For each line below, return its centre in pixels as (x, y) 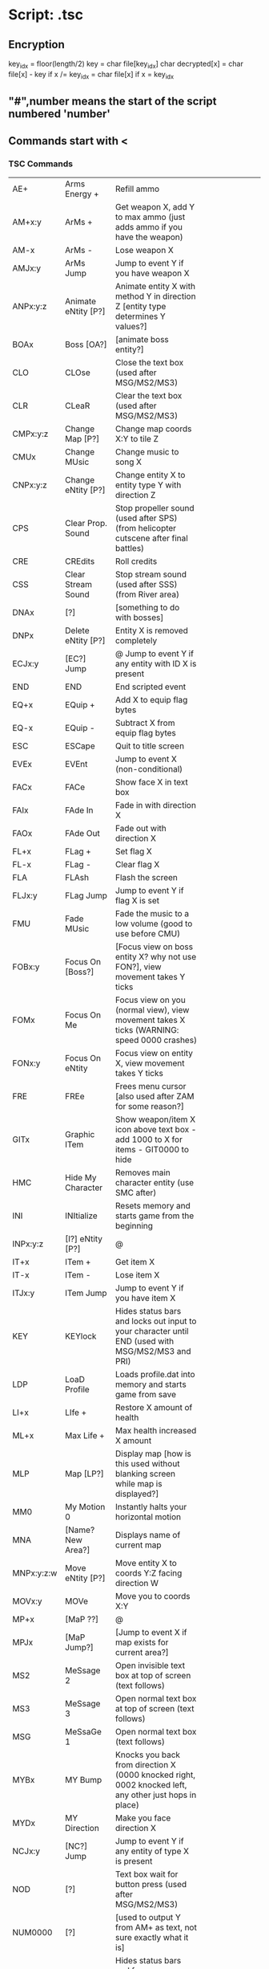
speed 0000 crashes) (156, 1040)
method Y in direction (155, 296)
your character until (152, 1331)
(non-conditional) (149, 768)
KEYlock (81, 1336)
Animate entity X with (155, 286)
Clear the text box (149, 395)
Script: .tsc (46, 15)
